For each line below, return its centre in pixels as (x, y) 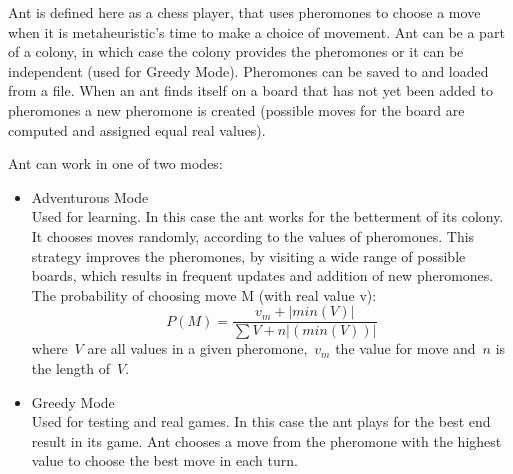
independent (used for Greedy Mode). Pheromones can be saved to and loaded (248, 70)
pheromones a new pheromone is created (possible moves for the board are (236, 109)
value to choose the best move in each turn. (164, 460)
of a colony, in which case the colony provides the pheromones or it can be (236, 51)
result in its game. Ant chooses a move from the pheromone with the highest (266, 440)
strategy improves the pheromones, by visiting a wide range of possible (248, 255)
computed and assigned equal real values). (137, 129)
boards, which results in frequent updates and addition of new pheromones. (262, 275)
